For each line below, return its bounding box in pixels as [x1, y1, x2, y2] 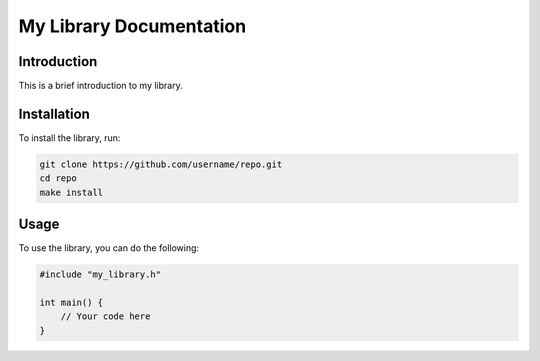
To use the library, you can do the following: [18, 242, 200, 254]
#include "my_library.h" [39, 269, 162, 280]
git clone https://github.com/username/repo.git [39, 158, 283, 170]
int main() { [39, 297, 104, 308]
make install [39, 186, 104, 198]
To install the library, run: [18, 131, 121, 144]
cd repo [39, 173, 77, 184]
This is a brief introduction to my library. [18, 80, 184, 92]
